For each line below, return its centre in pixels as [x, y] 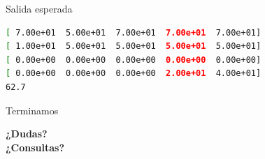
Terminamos [32, 110]
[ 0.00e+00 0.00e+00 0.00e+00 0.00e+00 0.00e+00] [134, 60]
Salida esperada [39, 8]
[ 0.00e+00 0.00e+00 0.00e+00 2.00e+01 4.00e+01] [134, 74]
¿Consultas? [35, 147]
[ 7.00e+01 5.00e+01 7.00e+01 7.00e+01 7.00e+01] [134, 32]
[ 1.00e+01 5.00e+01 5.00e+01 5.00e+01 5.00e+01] [134, 46]
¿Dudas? [27, 134]
